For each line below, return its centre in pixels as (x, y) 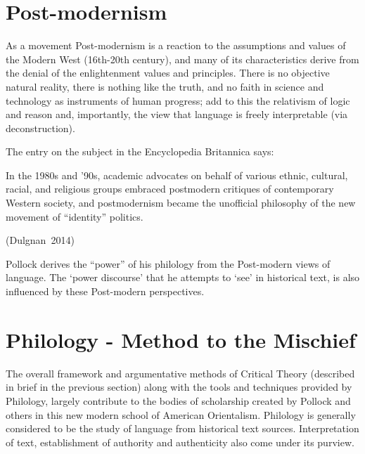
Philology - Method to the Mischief (181, 339)
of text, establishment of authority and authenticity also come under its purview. (180, 442)
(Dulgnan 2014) (40, 240)
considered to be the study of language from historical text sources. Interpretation (182, 428)
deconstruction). (40, 128)
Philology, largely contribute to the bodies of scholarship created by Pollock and (178, 400)
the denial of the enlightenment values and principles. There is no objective (168, 73)
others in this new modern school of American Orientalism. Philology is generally (181, 414)
